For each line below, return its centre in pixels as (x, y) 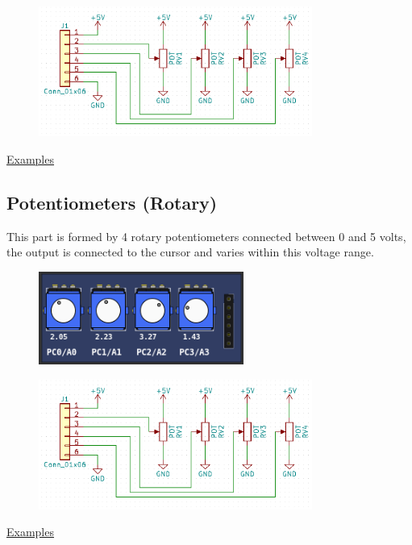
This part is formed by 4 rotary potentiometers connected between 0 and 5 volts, (206, 236)
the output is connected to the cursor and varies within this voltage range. (190, 252)
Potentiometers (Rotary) (112, 202)
